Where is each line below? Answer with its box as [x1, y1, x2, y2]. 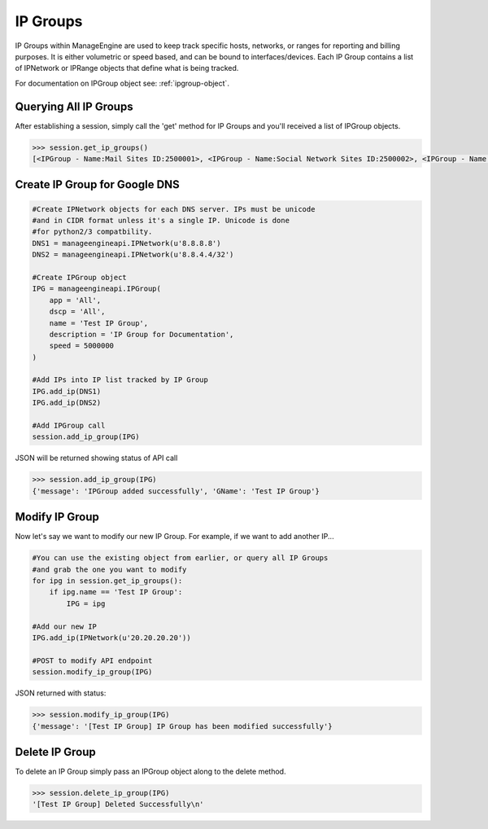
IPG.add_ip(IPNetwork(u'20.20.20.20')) [32, 633, 191, 643]
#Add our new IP [32, 621, 98, 631]
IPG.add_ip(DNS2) [32, 398, 102, 407]
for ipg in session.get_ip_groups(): [32, 577, 183, 586]
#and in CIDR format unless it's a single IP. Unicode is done [32, 216, 290, 225]
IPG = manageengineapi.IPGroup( [32, 284, 162, 293]
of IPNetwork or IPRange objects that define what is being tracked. [15, 64, 239, 73]
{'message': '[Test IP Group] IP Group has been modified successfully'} [32, 722, 333, 730]
